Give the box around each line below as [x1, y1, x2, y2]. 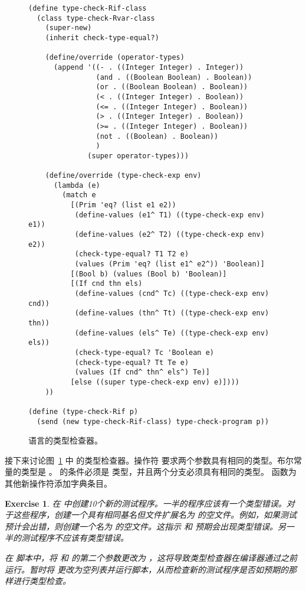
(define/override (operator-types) [45, 53, 185, 62]
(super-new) [45, 24, 92, 32]
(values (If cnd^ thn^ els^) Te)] [74, 368, 210, 377]
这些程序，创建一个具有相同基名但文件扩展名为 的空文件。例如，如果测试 [12, 508, 297, 521]
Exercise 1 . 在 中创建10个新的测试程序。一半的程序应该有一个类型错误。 [5, 497, 287, 509]
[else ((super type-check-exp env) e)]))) [70, 377, 239, 386]
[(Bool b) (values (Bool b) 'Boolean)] [70, 269, 227, 278]
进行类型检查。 [12, 575, 71, 587]
